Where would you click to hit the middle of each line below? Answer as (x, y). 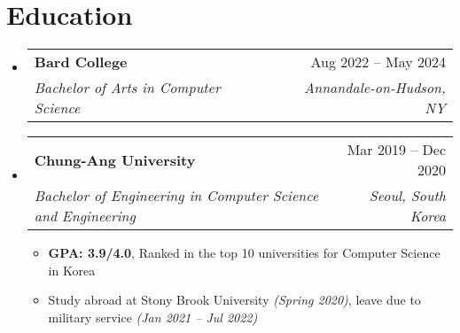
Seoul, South (407, 196)
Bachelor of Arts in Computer (127, 88)
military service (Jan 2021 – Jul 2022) (153, 317)
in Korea (72, 270)
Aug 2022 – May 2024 (378, 62)
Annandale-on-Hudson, (375, 88)
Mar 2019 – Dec (396, 150)
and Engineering (85, 216)
